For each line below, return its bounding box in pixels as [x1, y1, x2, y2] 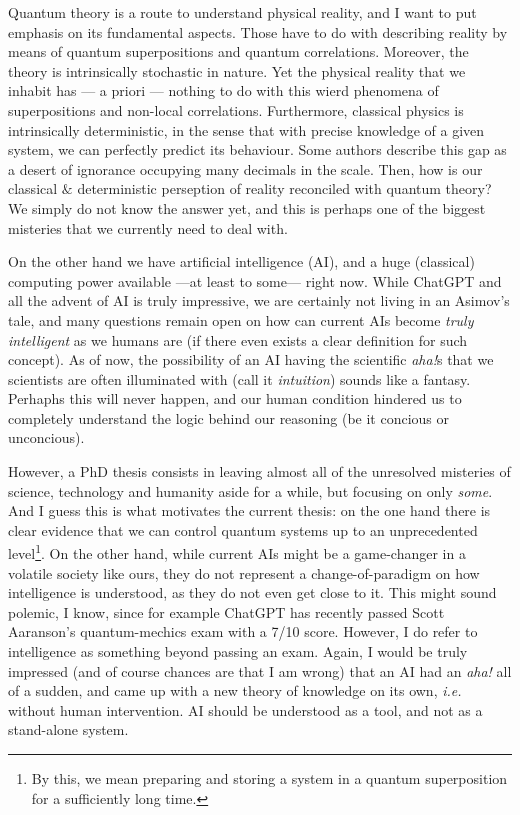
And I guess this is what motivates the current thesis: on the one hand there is [8, 500, 491, 521]
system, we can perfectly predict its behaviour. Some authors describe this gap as [8, 139, 507, 160]
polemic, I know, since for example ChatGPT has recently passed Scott [8, 601, 445, 622]
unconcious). [8, 427, 85, 448]
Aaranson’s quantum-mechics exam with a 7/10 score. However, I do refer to [8, 621, 478, 642]
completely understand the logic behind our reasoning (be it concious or [8, 407, 450, 428]
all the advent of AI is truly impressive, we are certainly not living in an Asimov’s [8, 290, 510, 311]
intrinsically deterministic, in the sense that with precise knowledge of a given [8, 119, 485, 140]
